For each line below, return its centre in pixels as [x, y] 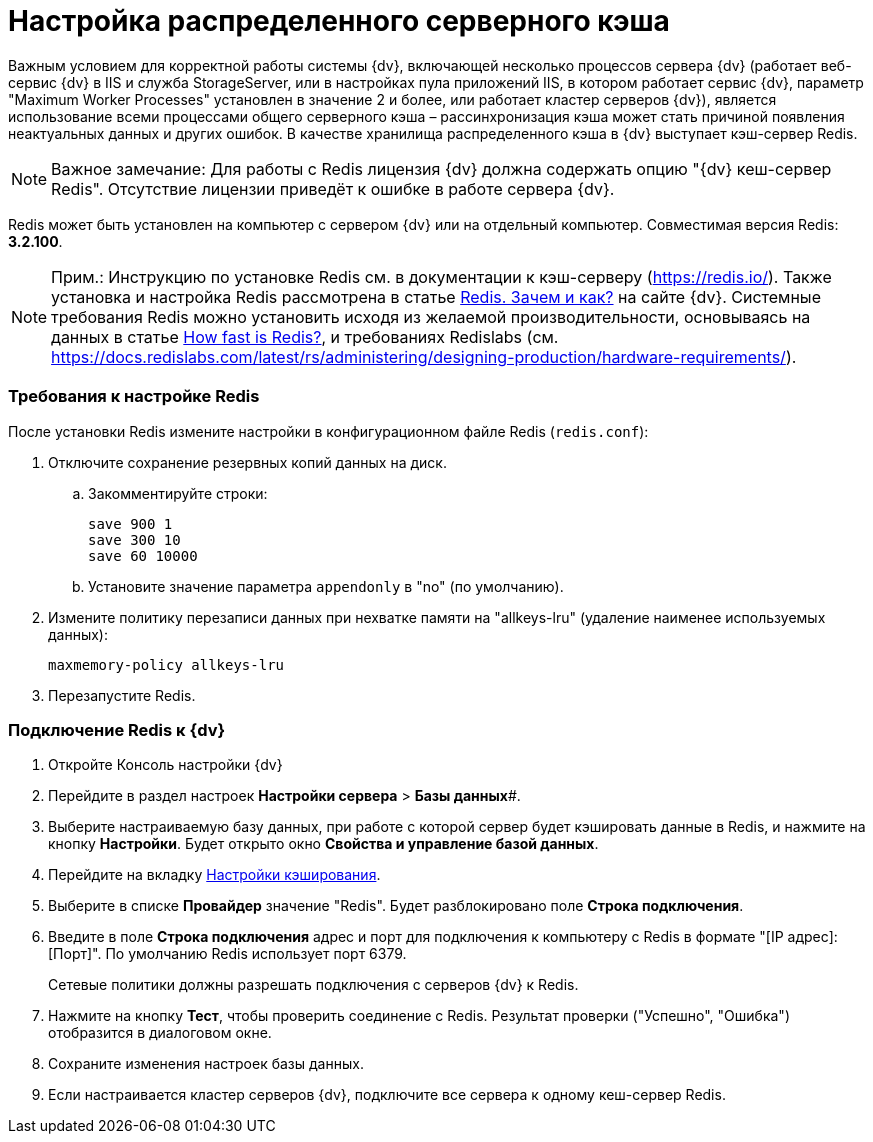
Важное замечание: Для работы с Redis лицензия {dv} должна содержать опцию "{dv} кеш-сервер [441, 168]
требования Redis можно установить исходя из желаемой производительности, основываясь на [431, 316]
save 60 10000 [143, 555]
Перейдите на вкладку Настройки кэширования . [214, 875]
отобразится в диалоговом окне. [160, 1033]
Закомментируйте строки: [178, 493]
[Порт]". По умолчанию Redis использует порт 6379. [227, 954]
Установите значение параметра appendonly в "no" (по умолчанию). [326, 586]
